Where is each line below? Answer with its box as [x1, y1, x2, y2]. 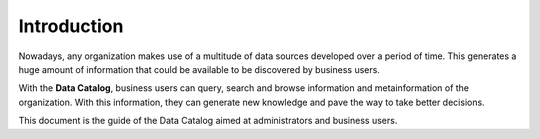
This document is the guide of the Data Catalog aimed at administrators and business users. [18, 115, 398, 127]
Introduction [18, 15, 124, 37]
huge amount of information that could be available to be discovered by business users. [18, 63, 380, 75]
